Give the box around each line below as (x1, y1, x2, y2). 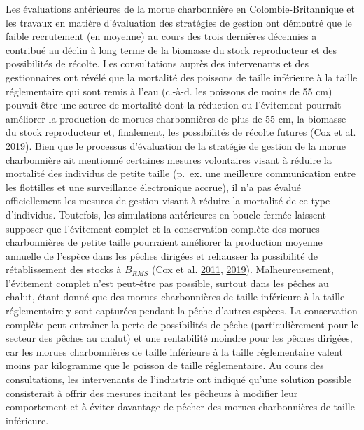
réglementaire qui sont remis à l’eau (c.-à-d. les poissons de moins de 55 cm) (6, 83, 332, 98)
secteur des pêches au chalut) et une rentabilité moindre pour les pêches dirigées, (6, 331, 353, 345)
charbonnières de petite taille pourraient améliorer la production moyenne (6, 235, 323, 249)
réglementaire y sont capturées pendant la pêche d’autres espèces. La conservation (6, 303, 358, 318)
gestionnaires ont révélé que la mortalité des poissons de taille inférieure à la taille (6, 69, 358, 84)
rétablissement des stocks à (6, 262, 122, 277)
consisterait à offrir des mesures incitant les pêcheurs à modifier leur (6, 385, 298, 400)
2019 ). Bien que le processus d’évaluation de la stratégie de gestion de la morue (6, 138, 346, 153)
